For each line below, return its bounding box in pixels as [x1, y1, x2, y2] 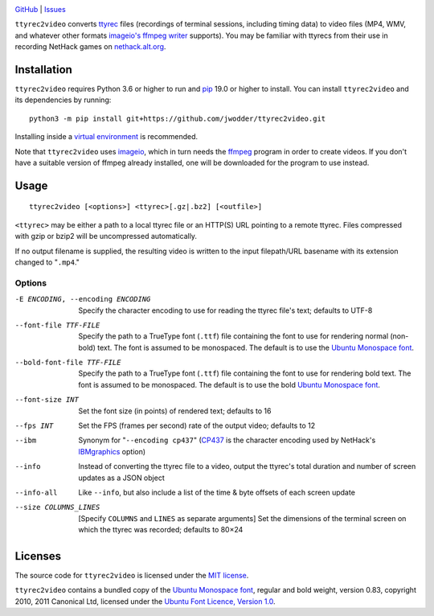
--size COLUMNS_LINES [14, 503, 100, 512]
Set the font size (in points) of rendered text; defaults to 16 [78, 406, 272, 416]
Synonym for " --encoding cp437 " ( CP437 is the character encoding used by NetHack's [78, 435, 376, 446]
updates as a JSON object [78, 473, 165, 483]
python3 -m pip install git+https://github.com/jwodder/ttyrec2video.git [29, 113, 326, 123]
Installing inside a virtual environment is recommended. [14, 132, 199, 142]
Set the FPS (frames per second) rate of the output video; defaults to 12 [78, 421, 316, 430]
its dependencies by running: [14, 95, 112, 105]
